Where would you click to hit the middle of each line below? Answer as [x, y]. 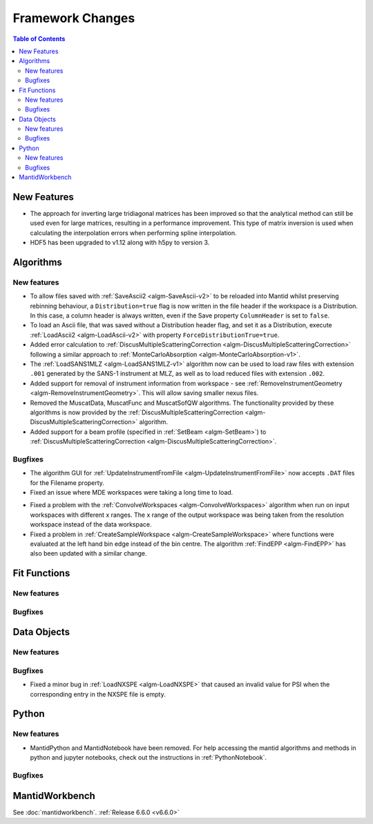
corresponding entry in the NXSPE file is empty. [98, 694]
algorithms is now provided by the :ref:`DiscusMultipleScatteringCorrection [137, 412]
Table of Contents [39, 39]
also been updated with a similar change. [89, 553]
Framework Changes [74, 18]
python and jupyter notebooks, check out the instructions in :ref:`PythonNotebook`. [149, 758]
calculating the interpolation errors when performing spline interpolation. [134, 232]
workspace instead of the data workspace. [91, 524]
